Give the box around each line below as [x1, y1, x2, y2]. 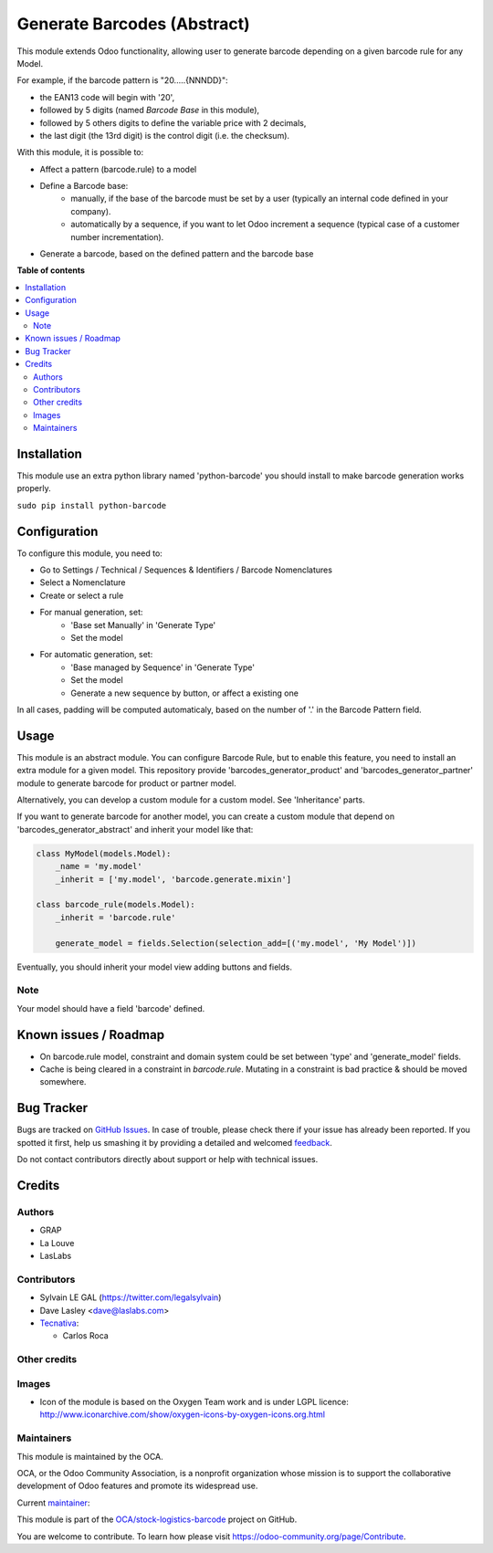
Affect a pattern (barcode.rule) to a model [39, 163, 197, 174]
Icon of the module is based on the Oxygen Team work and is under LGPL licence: [39, 1397, 349, 1408]
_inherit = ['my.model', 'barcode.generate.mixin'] [55, 874, 292, 885]
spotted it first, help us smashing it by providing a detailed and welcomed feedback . [16, 1137, 333, 1148]
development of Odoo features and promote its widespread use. [16, 1480, 258, 1492]
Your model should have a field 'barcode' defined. [16, 1002, 205, 1013]
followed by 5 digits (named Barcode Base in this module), [39, 105, 260, 116]
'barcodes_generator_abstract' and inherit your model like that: [16, 824, 254, 834]
